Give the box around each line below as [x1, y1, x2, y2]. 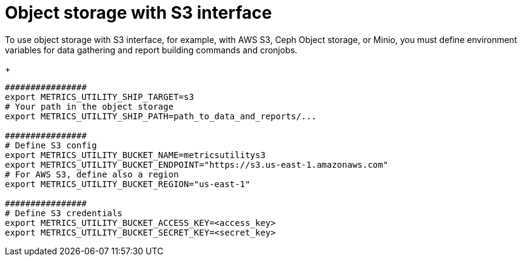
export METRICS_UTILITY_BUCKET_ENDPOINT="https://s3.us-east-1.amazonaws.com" [5, 159, 389, 170]
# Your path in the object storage [5, 101, 174, 111]
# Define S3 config [5, 140, 97, 150]
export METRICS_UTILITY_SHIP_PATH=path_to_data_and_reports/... [5, 111, 317, 121]
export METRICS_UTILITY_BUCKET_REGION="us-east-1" [5, 179, 250, 189]
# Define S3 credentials [5, 208, 122, 218]
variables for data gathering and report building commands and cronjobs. [5, 44, 298, 55]
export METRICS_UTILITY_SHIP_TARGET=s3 [5, 91, 194, 102]
